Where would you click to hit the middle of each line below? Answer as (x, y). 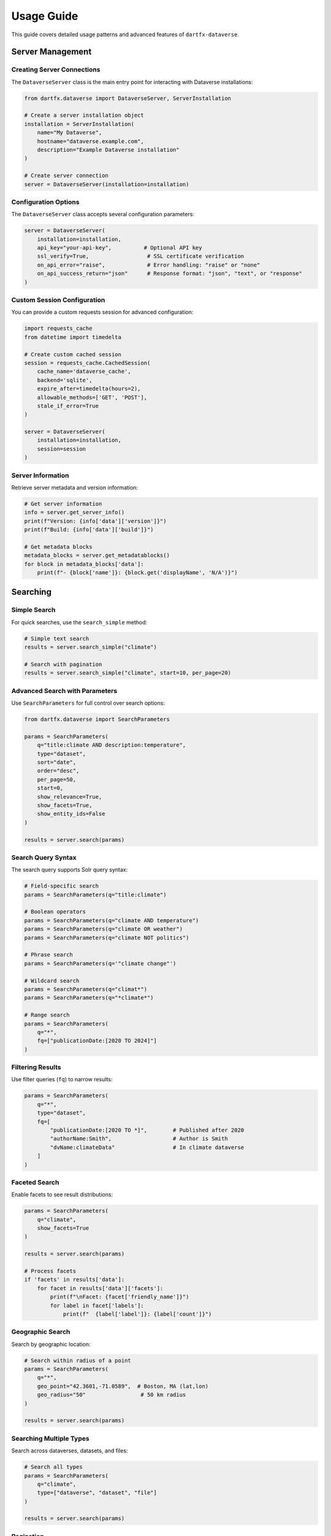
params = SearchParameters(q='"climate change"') (100, 963)
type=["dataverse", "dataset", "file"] (97, 1493)
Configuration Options (45, 202)
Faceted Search (35, 1182)
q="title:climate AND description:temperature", (112, 745)
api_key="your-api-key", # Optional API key (120, 248)
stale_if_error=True (68, 406)
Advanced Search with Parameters (64, 691)
